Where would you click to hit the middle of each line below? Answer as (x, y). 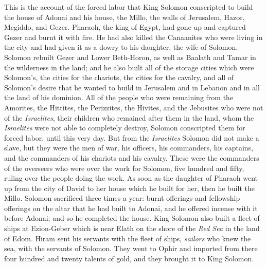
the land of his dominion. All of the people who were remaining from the (119, 97)
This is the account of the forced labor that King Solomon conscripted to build (129, 7)
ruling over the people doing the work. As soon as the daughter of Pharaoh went (131, 178)
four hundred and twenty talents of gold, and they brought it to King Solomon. (129, 258)
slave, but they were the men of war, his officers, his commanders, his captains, (129, 148)
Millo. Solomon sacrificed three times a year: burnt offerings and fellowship (122, 198)
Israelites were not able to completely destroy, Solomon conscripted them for (125, 128)
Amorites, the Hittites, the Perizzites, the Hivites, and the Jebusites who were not (134, 107)
